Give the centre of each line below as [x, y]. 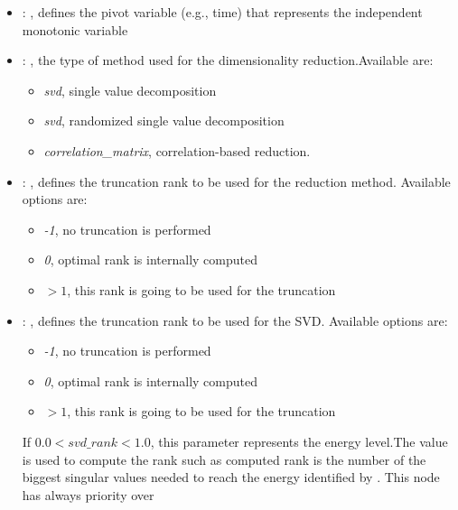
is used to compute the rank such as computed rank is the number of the [224, 459]
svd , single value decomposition [130, 90]
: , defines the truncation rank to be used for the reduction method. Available [236, 181]
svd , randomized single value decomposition [164, 121]
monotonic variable [75, 29]
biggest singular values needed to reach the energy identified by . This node [231, 477]
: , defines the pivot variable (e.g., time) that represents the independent [222, 12]
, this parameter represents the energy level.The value [299, 441]
